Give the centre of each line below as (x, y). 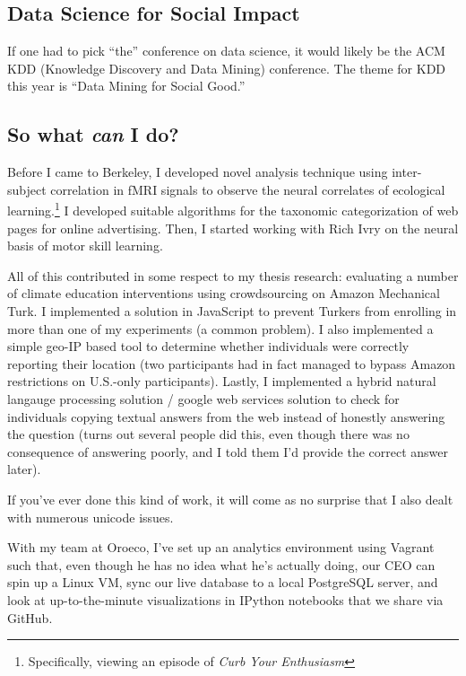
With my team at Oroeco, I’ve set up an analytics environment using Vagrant (221, 547)
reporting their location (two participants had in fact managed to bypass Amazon (232, 363)
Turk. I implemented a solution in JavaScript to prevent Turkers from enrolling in (232, 311)
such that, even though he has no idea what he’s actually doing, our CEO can (221, 564)
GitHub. (30, 617)
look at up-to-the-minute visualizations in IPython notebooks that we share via (225, 599)
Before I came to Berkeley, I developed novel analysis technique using (198, 172)
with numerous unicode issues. (91, 517)
